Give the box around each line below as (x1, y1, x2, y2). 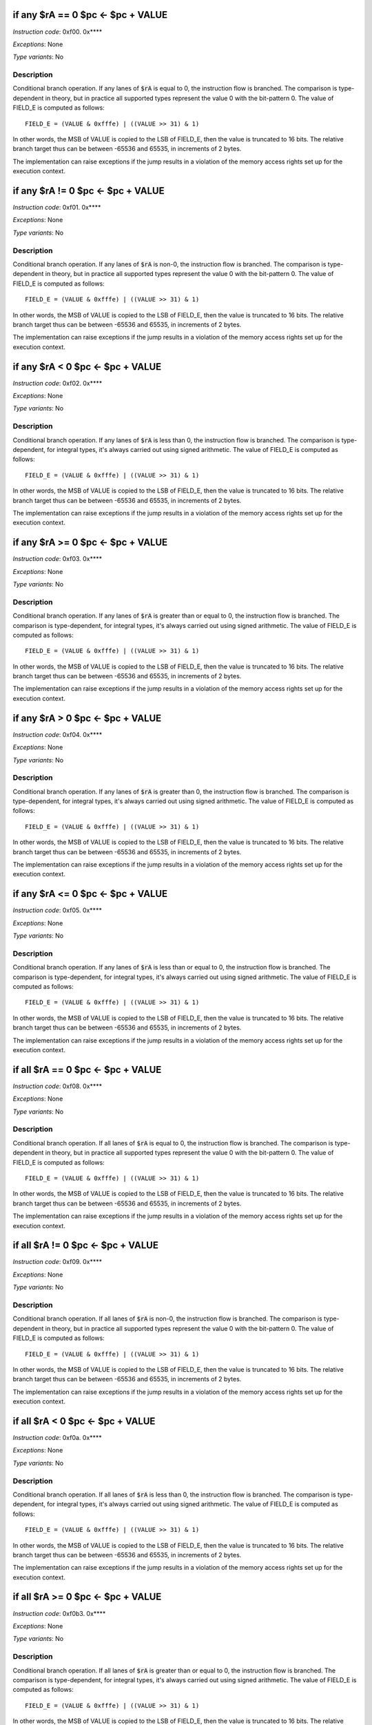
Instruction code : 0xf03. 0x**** (12, 555, 103, 563)
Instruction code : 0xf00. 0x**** (12, 28, 103, 36)
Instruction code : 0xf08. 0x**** (12, 1082, 103, 1090)
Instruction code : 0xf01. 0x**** (12, 204, 101, 212)
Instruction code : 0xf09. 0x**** (12, 1258, 103, 1266)
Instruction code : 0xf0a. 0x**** (12, 1434, 103, 1442)
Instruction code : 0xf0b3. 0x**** (12, 1609, 106, 1617)
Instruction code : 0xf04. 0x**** (12, 730, 103, 738)
